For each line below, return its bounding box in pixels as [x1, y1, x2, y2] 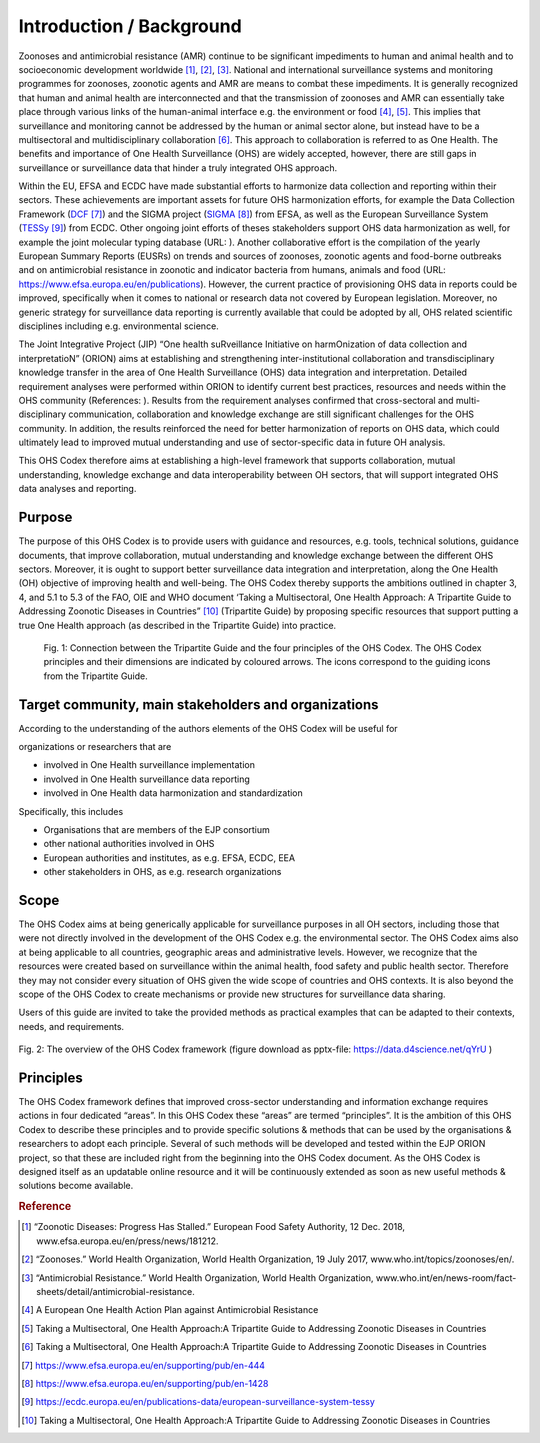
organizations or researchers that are [18, 740, 172, 752]
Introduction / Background [18, 15, 242, 37]
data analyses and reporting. [18, 483, 137, 495]
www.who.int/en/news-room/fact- [375, 1271, 517, 1284]
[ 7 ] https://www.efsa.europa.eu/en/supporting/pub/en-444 [21, 1359, 265, 1371]
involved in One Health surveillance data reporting [43, 773, 250, 785]
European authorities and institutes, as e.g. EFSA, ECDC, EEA [43, 851, 295, 864]
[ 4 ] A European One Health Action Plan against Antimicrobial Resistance [21, 1304, 319, 1316]
